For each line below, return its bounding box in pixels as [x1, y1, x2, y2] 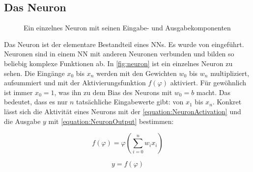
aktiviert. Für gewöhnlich [170, 77, 247, 88]
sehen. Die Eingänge [4, 68, 65, 78]
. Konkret [212, 97, 242, 107]
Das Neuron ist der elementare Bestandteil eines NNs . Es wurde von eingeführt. [4, 39, 244, 49]
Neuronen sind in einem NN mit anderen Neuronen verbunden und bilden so [4, 49, 234, 59]
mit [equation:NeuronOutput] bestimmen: [48, 116, 174, 126]
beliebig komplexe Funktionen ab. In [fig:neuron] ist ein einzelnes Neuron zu [4, 58, 233, 68]
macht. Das [196, 87, 230, 97]
